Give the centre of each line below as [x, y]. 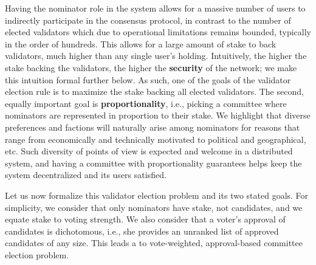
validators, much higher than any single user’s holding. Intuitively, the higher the [156, 56]
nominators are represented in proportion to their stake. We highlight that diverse [158, 115]
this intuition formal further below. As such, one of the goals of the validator [148, 79]
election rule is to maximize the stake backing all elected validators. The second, [154, 91]
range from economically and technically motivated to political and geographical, [156, 139]
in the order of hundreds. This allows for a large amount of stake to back [141, 43]
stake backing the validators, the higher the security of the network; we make [151, 67]
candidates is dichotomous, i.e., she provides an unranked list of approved [142, 231]
